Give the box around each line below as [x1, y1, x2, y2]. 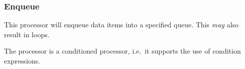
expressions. [4, 56, 40, 66]
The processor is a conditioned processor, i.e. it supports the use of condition [4, 46, 241, 56]
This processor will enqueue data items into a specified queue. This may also [4, 19, 238, 30]
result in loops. [4, 29, 49, 39]
